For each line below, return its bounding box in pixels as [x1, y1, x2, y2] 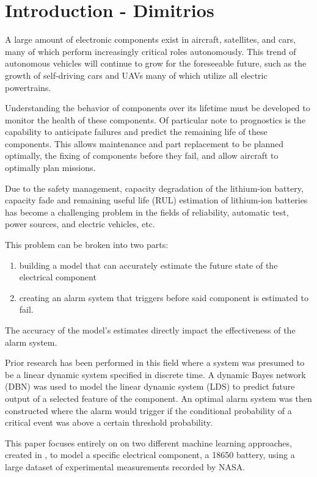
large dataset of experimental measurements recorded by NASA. [5, 460, 246, 473]
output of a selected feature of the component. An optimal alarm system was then [5, 391, 312, 404]
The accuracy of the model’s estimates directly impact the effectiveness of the [5, 324, 296, 336]
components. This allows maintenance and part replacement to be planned [5, 137, 284, 150]
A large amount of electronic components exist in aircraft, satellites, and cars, [5, 33, 296, 46]
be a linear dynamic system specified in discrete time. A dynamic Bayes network [5, 368, 306, 381]
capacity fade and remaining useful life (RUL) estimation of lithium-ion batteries [5, 194, 308, 206]
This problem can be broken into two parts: [5, 238, 169, 251]
